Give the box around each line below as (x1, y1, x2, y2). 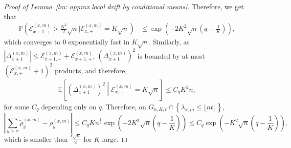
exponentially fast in (68, 37, 130, 47)
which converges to (4, 37, 61, 47)
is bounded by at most (137, 50, 205, 61)
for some (4, 102, 29, 112)
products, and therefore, (55, 65, 127, 75)
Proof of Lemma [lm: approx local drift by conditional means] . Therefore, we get (4, 1, 244, 11)
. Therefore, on (102, 102, 146, 112)
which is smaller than (4, 133, 68, 144)
